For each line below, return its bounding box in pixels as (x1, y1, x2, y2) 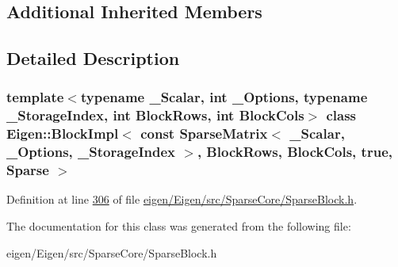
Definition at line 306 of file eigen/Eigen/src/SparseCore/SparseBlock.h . (6, 191, 358, 208)
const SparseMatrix (140, 124, 268, 143)
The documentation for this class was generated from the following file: (6, 218, 351, 235)
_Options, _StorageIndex (6, 142, 176, 162)
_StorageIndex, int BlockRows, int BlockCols (6, 105, 304, 125)
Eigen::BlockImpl (6, 124, 119, 143)
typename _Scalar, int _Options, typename (80, 87, 368, 107)
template (6, 87, 64, 107)
